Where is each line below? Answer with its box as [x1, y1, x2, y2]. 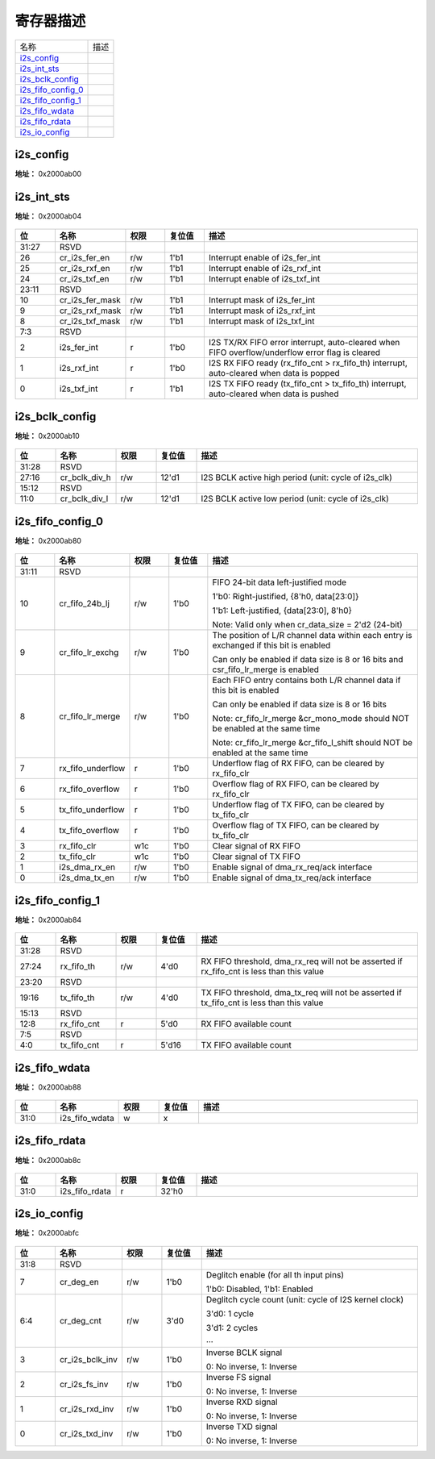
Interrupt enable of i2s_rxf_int [208, 263, 321, 274]
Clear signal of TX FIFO [212, 851, 301, 862]
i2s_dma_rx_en [59, 861, 116, 873]
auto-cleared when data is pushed [208, 388, 339, 399]
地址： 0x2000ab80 [14, 536, 82, 545]
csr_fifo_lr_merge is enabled [212, 664, 320, 675]
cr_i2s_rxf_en [59, 263, 110, 274]
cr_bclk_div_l [60, 493, 109, 504]
